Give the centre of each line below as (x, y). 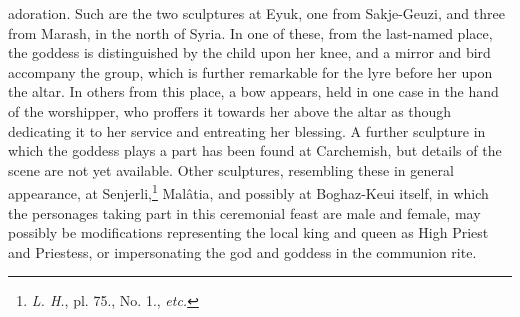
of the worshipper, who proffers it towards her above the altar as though (230, 110)
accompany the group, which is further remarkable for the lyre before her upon (250, 71)
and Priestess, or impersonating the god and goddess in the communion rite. (242, 251)
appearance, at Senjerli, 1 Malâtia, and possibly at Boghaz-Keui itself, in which (248, 191)
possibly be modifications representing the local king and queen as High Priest (248, 232)
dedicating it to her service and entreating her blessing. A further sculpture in (247, 130)
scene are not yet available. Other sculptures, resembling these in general (231, 169)
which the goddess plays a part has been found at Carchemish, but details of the (255, 150)
